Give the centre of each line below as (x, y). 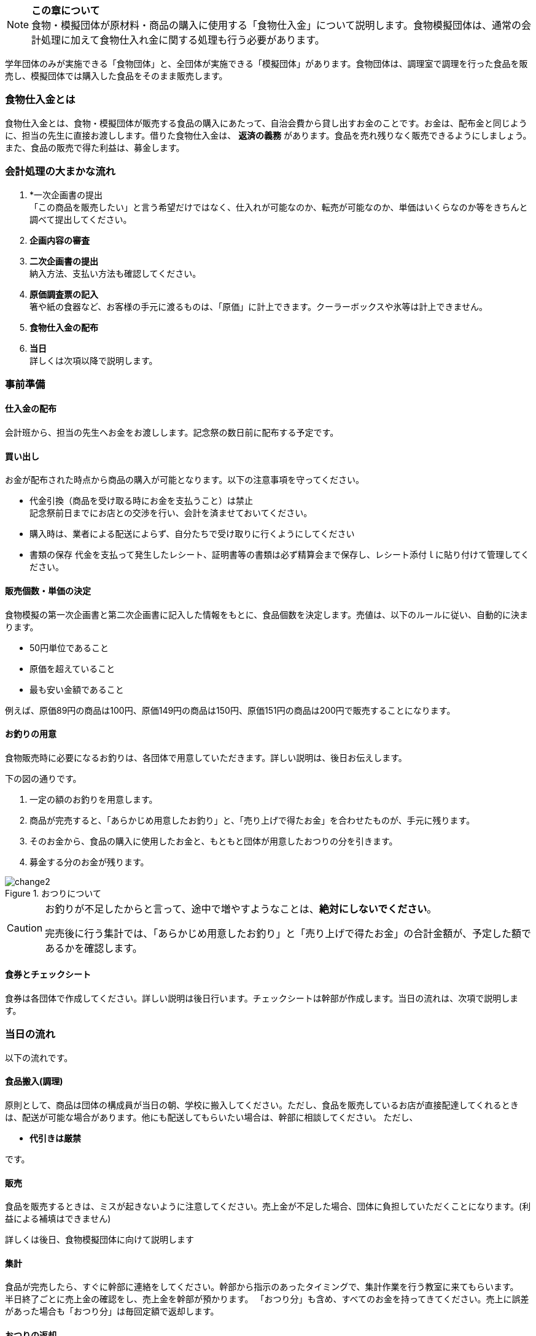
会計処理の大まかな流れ (60, 172)
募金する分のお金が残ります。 (89, 862)
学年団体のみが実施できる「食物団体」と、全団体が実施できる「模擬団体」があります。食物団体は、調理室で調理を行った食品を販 (266, 64)
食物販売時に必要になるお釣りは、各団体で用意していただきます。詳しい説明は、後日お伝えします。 (206, 757)
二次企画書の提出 (64, 261)
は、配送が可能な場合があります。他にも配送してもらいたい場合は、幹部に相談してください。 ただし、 (212, 1117)
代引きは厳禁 (55, 1138)
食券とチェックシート (48, 975)
